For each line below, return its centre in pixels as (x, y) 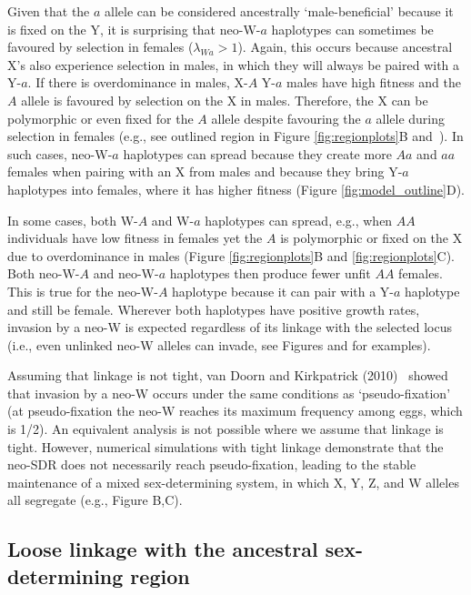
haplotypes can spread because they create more (257, 153)
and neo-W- (126, 273)
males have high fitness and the (374, 82)
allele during (410, 118)
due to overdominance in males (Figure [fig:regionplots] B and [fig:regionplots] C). (231, 255)
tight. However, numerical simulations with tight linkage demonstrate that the (225, 446)
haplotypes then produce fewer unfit (270, 273)
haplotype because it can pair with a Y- (283, 291)
